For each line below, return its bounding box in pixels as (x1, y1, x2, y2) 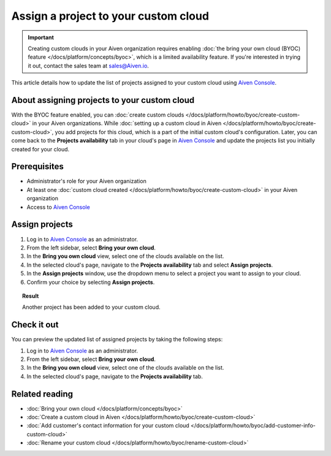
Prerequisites (11, 161, 64, 172)
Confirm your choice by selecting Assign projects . (26, 278, 155, 286)
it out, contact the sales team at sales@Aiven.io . (28, 62, 150, 69)
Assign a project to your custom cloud (11, 9, 210, 23)
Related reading (11, 389, 74, 399)
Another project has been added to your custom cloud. (22, 303, 161, 311)
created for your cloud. (11, 145, 70, 153)
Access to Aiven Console (26, 203, 90, 211)
